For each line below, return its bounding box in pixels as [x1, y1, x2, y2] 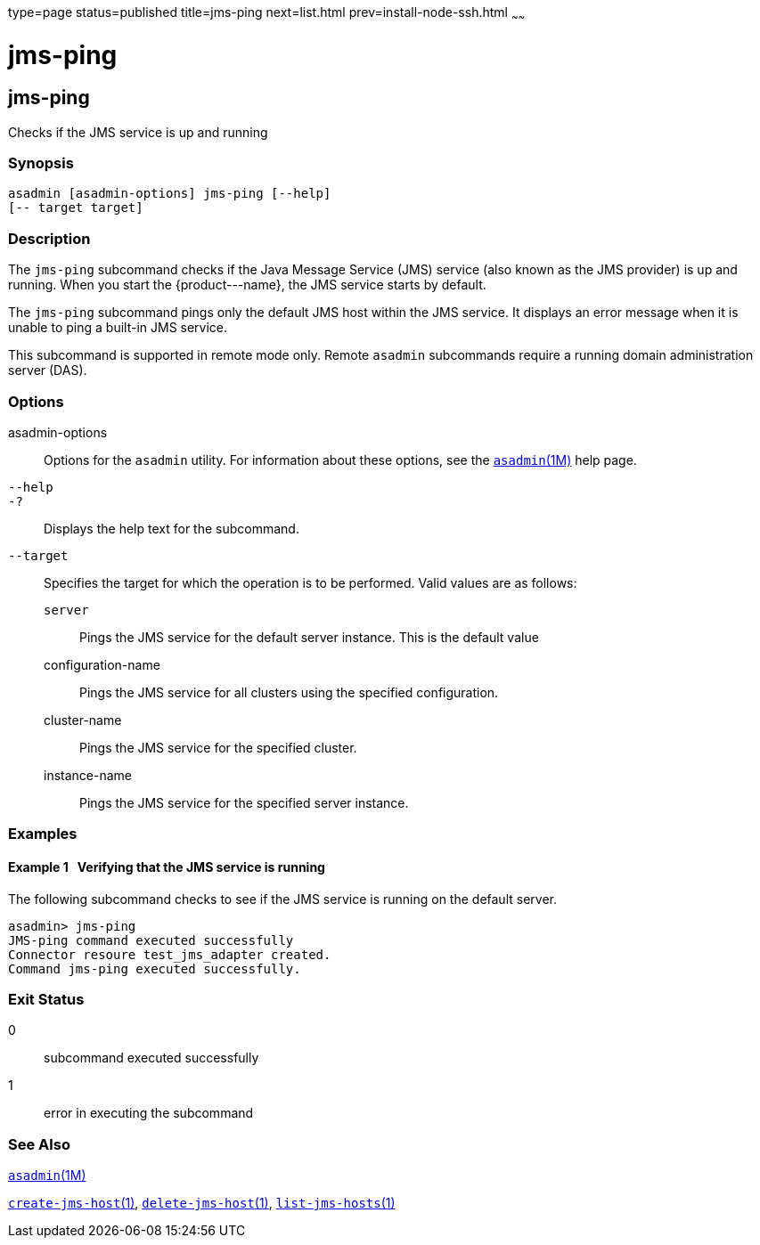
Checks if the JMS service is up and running [8, 124, 268, 140]
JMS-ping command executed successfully [8, 932, 294, 948]
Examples [8, 825, 78, 843]
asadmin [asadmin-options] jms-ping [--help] [8, 186, 331, 201]
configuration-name [44, 656, 160, 672]
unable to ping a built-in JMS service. [8, 320, 228, 336]
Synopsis [8, 154, 74, 173]
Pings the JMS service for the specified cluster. [79, 739, 357, 755]
